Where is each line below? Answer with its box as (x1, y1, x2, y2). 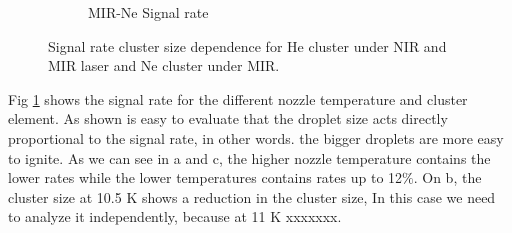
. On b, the (413, 167, 482, 188)
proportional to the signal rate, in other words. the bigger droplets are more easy (8, 127, 504, 148)
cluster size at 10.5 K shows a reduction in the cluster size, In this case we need (8, 186, 496, 207)
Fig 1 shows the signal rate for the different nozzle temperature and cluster (8, 88, 468, 109)
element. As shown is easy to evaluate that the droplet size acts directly (8, 108, 448, 129)
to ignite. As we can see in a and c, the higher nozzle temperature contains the (8, 147, 491, 168)
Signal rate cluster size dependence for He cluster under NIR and (48, 35, 447, 56)
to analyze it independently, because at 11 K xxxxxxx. (8, 206, 342, 227)
